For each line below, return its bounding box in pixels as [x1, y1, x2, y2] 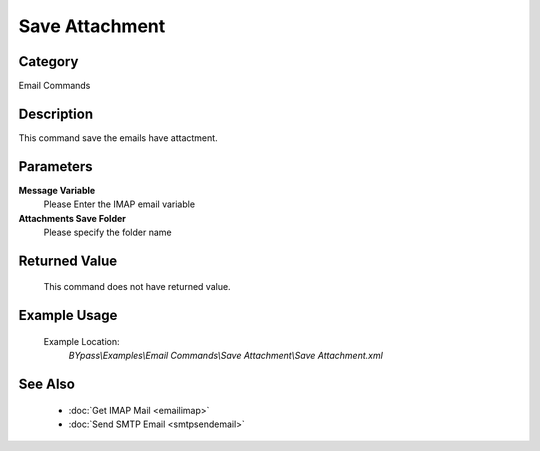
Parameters [18, 158, 93, 175]
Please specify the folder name [43, 226, 172, 239]
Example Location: [43, 335, 120, 347]
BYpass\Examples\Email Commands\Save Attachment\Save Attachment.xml [68, 350, 384, 362]
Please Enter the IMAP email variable [43, 198, 195, 210]
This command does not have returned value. [43, 281, 231, 293]
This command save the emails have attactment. [18, 131, 219, 144]
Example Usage [18, 307, 118, 324]
